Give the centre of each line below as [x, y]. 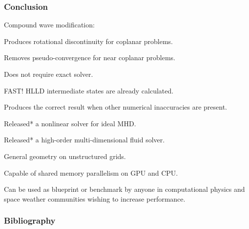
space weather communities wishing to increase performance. [95, 198]
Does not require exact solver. [49, 74]
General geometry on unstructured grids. [65, 156]
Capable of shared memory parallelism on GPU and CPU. [91, 172]
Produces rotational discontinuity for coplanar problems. [89, 41]
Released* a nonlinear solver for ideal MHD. [70, 123]
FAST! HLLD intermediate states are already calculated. [89, 90]
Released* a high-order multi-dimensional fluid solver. [84, 140]
